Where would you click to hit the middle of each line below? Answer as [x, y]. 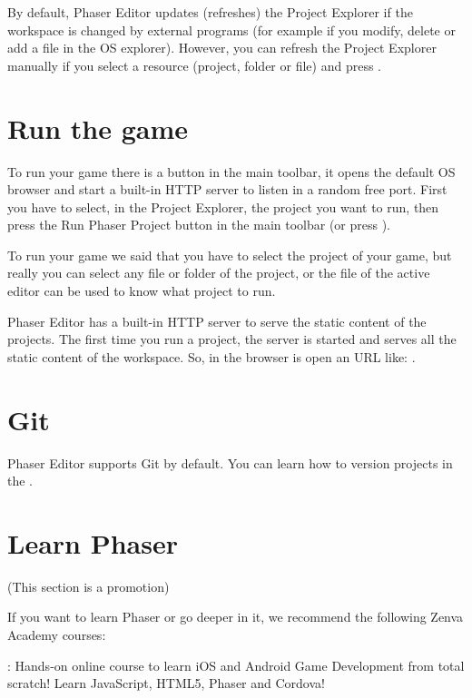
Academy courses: [57, 635]
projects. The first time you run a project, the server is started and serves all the [232, 339]
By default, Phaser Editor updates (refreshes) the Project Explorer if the [210, 12]
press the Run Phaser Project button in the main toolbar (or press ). [199, 225]
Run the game [98, 128]
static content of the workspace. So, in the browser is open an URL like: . [211, 356]
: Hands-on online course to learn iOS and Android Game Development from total [236, 665]
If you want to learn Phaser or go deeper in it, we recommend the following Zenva [236, 617]
